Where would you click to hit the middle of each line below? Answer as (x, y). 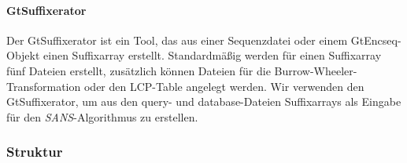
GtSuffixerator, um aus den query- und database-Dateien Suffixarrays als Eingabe (204, 101)
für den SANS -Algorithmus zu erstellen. (102, 116)
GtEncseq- (376, 40)
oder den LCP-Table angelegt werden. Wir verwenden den (224, 86)
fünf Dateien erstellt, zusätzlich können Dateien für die (139, 70)
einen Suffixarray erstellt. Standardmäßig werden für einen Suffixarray (213, 55)
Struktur (35, 152)
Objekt (23, 55)
